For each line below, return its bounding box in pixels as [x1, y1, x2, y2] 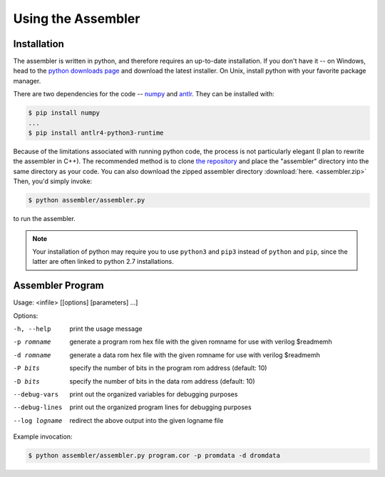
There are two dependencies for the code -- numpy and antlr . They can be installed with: [13, 90, 274, 98]
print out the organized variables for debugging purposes [69, 389, 238, 399]
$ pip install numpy [28, 109, 100, 117]
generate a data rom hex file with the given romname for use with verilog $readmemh [69, 350, 321, 359]
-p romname [13, 338, 51, 346]
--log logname [13, 416, 63, 424]
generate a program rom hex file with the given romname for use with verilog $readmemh [69, 337, 333, 346]
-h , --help [13, 324, 51, 333]
